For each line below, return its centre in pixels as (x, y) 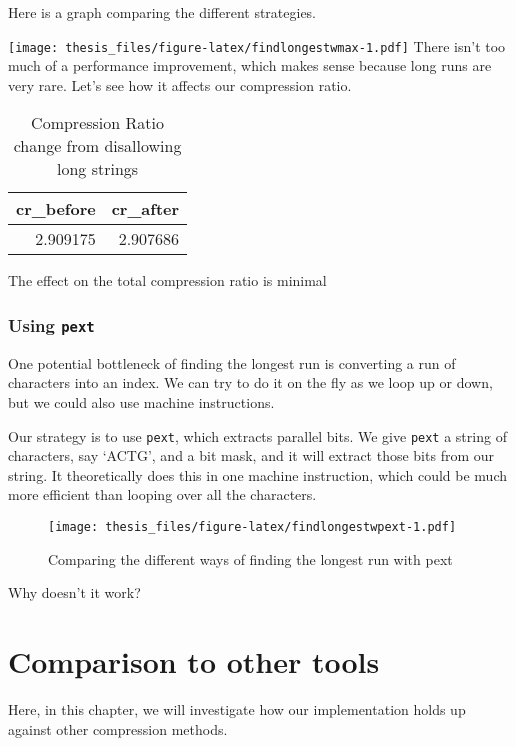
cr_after (145, 209)
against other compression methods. (118, 728)
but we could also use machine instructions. (141, 402)
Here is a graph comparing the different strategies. (162, 12)
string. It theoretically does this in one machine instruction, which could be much (257, 474)
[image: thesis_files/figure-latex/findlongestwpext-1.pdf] (252, 527)
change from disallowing (97, 146)
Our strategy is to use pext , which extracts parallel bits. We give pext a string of (257, 435)
